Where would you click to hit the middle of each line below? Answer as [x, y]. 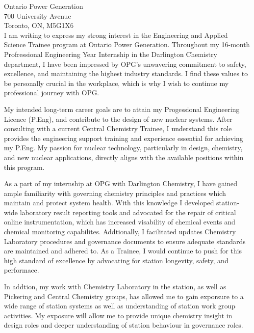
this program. [24, 167]
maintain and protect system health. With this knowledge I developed [109, 203]
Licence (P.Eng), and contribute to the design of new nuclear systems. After [118, 119]
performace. [22, 270]
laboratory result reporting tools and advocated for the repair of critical [128, 212]
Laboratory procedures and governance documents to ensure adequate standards [125, 241]
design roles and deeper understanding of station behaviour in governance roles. [124, 325]
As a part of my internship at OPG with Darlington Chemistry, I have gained [121, 183]
